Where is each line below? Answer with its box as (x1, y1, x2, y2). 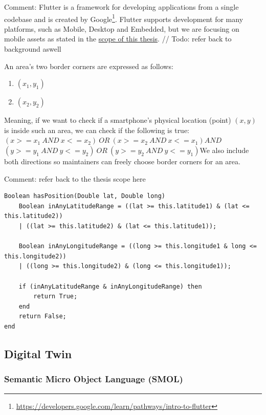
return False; (18, 313, 66, 320)
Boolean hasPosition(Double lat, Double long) (4, 192, 165, 200)
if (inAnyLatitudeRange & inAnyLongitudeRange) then (18, 282, 202, 290)
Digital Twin (4, 345, 72, 361)
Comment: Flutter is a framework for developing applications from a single (4, 2, 239, 12)
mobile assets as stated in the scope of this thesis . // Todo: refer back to (4, 33, 232, 44)
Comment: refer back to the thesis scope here (4, 173, 146, 184)
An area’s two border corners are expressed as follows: (4, 60, 173, 71)
